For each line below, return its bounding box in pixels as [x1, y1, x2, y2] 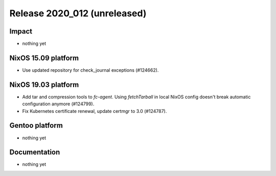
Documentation [9, 148, 60, 157]
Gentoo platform [9, 121, 63, 130]
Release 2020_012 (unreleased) [9, 8, 147, 19]
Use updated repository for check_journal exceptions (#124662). [22, 67, 159, 73]
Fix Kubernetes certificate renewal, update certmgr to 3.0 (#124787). [22, 108, 167, 114]
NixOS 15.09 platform [9, 53, 79, 62]
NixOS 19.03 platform [9, 80, 79, 89]
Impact [9, 27, 33, 36]
